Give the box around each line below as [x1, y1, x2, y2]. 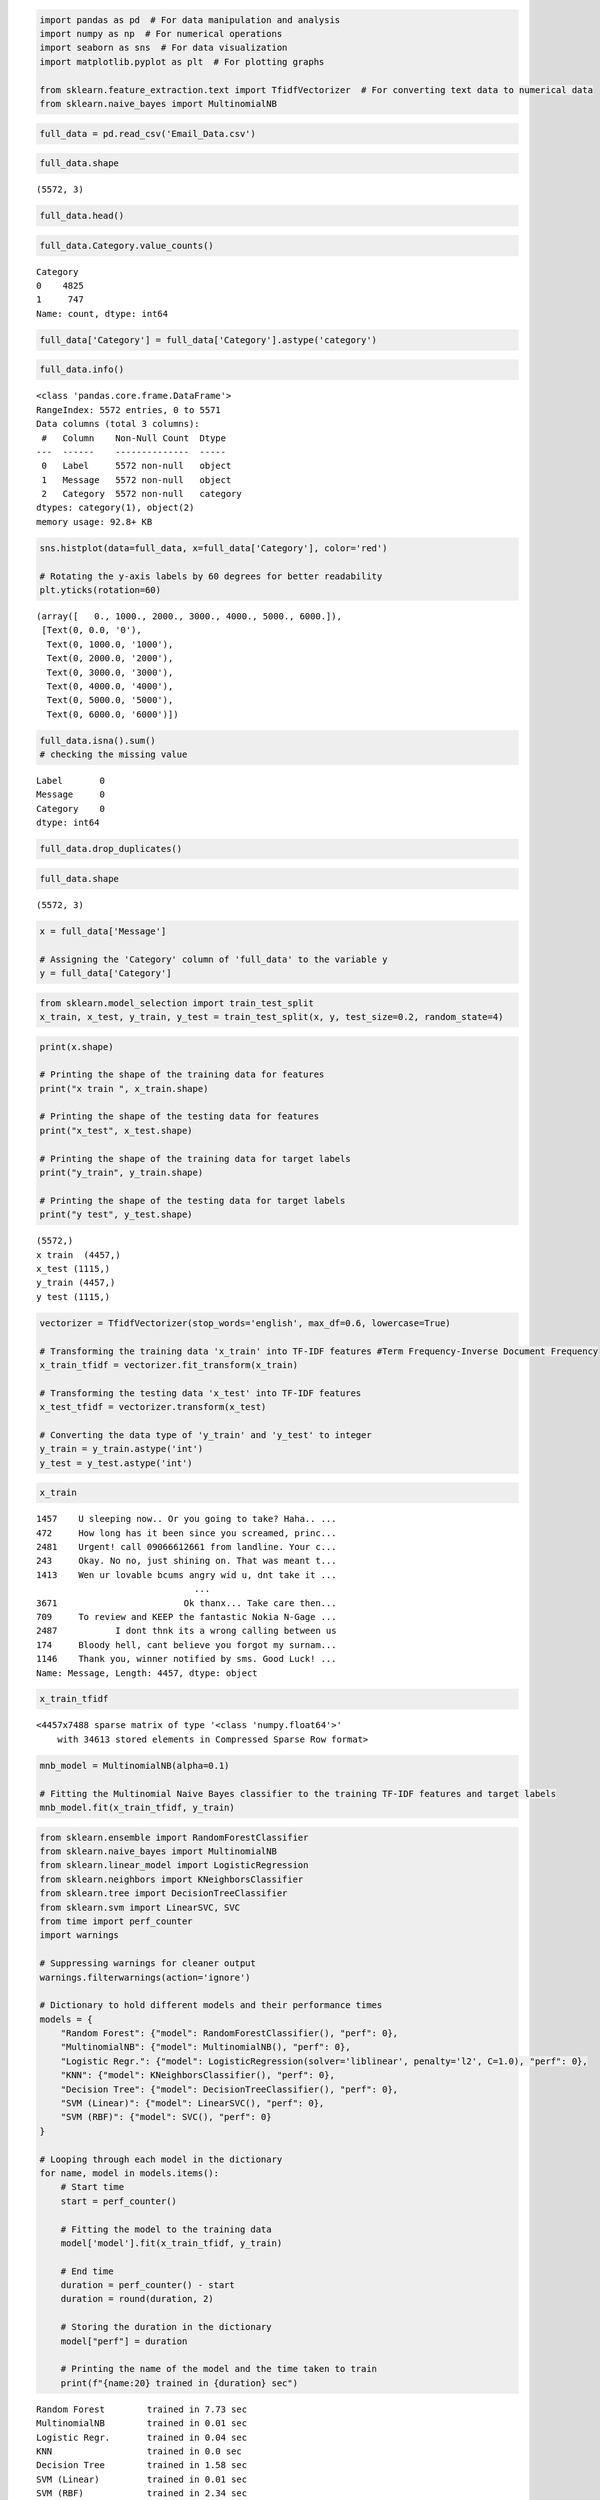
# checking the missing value [39, 749, 188, 760]
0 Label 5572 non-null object [41, 460, 232, 472]
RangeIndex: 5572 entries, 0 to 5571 [36, 404, 222, 415]
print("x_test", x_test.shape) [39, 1125, 194, 1136]
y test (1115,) [36, 1291, 111, 1302]
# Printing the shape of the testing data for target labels [39, 1195, 346, 1206]
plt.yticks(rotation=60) [39, 585, 162, 596]
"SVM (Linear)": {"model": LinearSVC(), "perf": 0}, [60, 2098, 325, 2109]
